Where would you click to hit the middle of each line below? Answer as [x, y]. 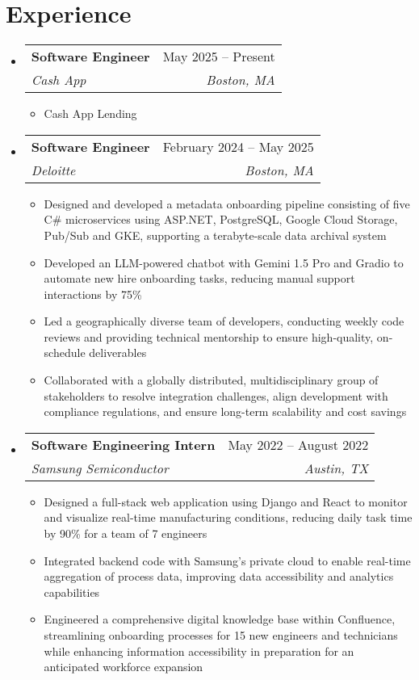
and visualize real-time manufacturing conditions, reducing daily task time [228, 517]
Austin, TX [336, 468]
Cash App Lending [90, 113]
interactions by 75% [93, 294]
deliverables [118, 353]
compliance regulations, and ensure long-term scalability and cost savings [225, 411]
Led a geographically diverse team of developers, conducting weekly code [224, 321]
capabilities [72, 592]
